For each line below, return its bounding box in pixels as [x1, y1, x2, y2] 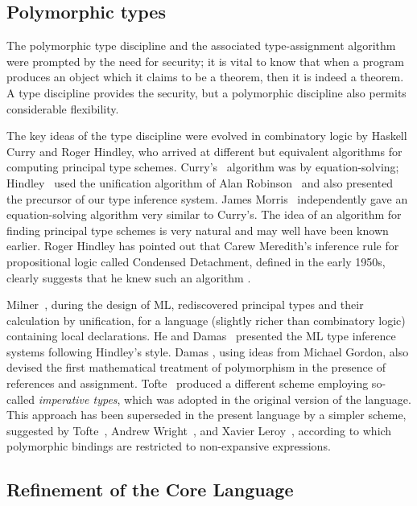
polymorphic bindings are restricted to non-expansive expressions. [6, 438, 331, 455]
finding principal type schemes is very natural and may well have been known [6, 221, 389, 238]
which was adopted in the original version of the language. [124, 390, 411, 407]
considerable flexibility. [6, 100, 119, 117]
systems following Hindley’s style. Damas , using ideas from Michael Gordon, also [6, 343, 409, 360]
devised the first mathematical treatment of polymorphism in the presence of [6, 359, 386, 376]
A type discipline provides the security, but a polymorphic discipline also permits [6, 84, 407, 101]
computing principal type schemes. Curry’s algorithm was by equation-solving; [6, 158, 399, 175]
